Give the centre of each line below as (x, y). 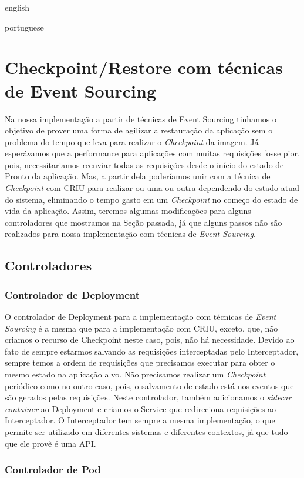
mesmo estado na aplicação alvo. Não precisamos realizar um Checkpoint (135, 374)
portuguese (24, 27)
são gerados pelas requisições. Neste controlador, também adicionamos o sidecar (148, 397)
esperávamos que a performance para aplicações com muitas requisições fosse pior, (152, 153)
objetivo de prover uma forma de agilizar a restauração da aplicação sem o (139, 130)
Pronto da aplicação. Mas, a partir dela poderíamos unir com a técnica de (138, 176)
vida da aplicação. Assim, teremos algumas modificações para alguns (128, 211)
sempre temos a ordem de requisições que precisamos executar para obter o (140, 362)
